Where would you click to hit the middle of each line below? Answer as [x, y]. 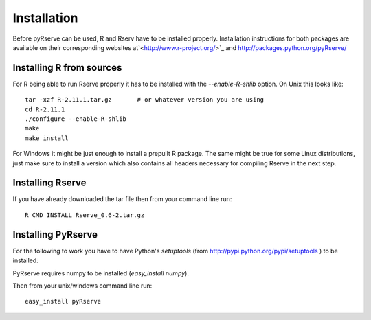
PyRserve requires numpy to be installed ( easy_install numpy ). [101, 273]
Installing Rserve [49, 183]
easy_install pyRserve [63, 301]
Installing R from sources [67, 68]
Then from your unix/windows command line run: [82, 286]
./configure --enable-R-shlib [76, 119]
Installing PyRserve [55, 235]
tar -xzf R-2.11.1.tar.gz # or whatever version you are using [145, 100]
